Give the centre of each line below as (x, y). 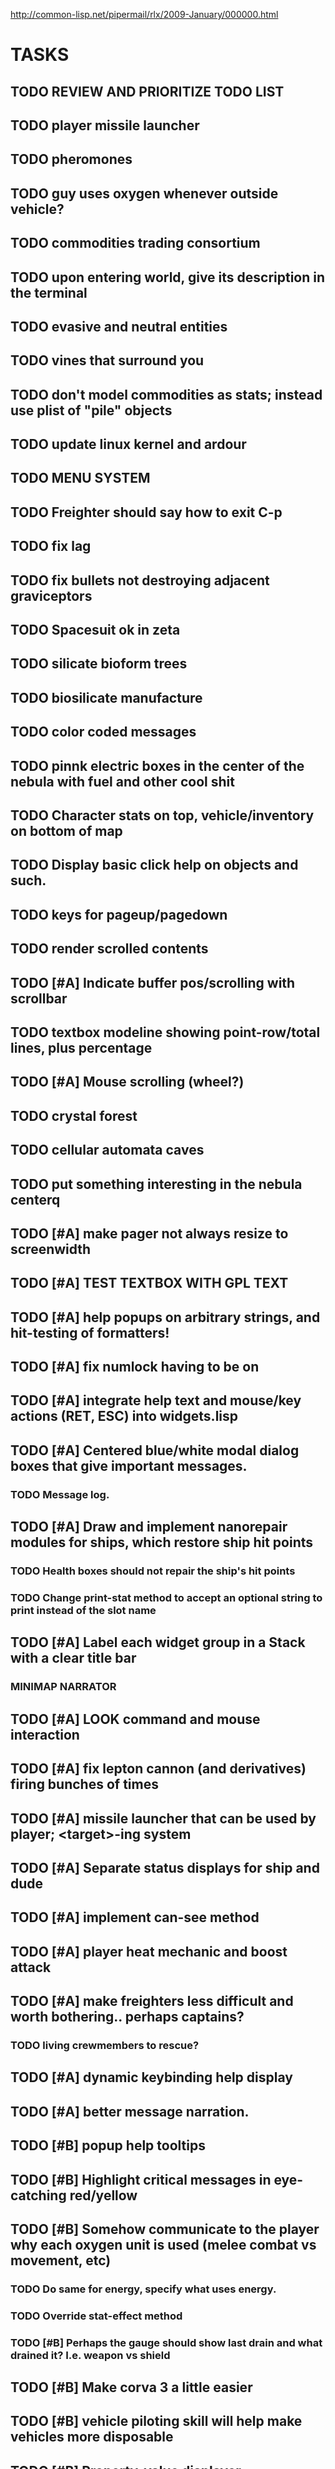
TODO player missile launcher (105, 125)
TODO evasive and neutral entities (119, 326)
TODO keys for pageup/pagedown (119, 914)
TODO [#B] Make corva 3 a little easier (131, 2387)
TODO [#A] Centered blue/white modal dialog (155, 1450)
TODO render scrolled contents (109, 949)
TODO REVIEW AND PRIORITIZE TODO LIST (147, 91)
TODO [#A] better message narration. (130, 2111)
